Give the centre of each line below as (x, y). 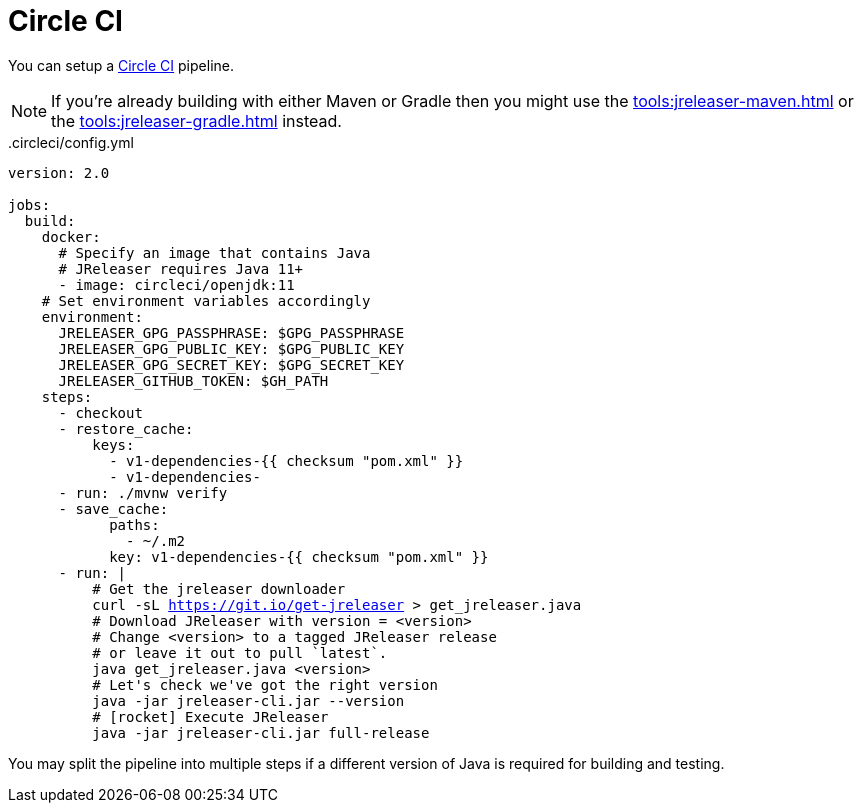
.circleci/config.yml (71, 142)
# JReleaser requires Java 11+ (181, 268)
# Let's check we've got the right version (265, 684)
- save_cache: (113, 508)
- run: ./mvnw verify (143, 492)
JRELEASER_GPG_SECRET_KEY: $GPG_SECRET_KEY (231, 364)
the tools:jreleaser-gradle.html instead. (196, 120)
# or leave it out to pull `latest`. (240, 652)
